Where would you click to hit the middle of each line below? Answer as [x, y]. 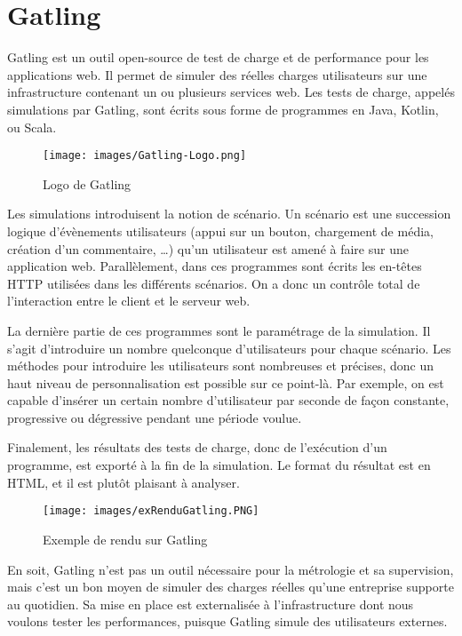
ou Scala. [32, 127]
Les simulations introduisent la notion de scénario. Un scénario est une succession [229, 214]
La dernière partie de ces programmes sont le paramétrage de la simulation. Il [219, 330]
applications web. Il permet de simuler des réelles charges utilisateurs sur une [217, 74]
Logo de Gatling [87, 183]
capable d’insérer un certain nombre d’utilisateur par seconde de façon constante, [228, 400]
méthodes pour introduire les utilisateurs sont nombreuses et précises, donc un [221, 366]
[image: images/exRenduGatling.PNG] [151, 511]
